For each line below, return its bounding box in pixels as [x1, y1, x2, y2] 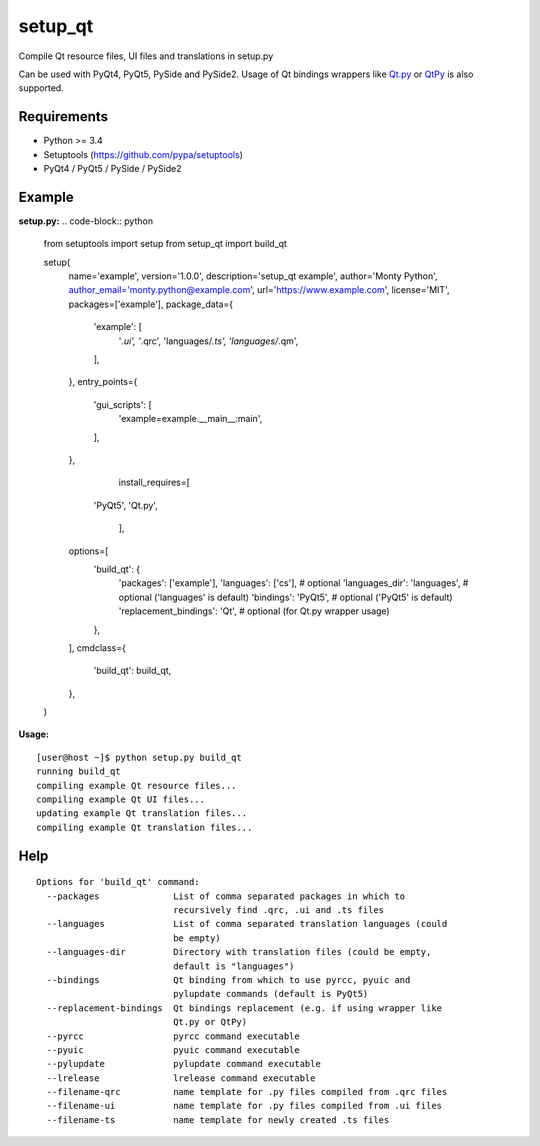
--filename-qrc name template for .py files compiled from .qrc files [46, 1086, 448, 1098]
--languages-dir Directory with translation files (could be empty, [46, 946, 432, 958]
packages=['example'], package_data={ [68, 298, 234, 310]
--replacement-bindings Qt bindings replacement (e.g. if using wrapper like [46, 1002, 443, 1014]
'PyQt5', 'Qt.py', [93, 499, 159, 511]
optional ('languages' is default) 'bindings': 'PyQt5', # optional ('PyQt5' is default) [118, 591, 454, 603]
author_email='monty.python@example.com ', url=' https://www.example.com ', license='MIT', [68, 284, 450, 296]
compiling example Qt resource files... [36, 780, 237, 791]
